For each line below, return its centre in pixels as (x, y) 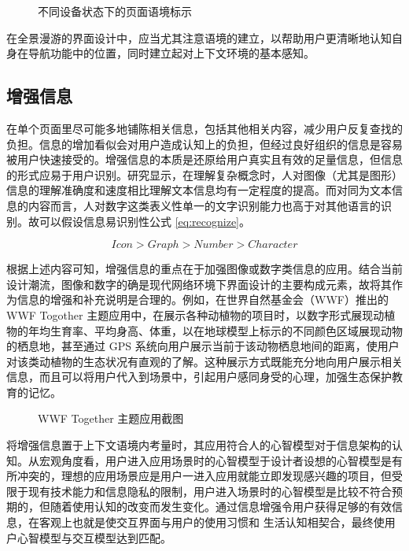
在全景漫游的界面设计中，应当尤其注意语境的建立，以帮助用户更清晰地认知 (199, 37)
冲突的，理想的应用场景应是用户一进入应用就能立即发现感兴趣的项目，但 (204, 476)
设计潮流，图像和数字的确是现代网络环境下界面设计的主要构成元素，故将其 (199, 284)
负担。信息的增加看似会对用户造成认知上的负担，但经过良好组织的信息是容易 (204, 144)
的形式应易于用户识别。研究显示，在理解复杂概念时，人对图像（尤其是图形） (204, 174)
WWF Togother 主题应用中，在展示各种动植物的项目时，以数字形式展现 (190, 314)
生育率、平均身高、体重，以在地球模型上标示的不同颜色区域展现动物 (226, 330)
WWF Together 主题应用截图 (111, 418)
